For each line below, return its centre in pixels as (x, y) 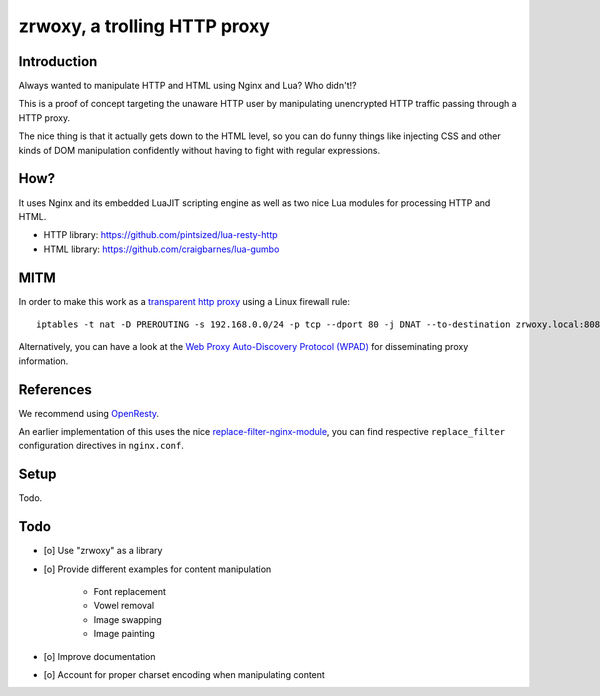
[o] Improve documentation (99, 656)
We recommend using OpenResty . (89, 413)
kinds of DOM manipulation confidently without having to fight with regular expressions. (199, 150)
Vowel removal (124, 606)
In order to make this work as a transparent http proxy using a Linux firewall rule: (184, 301)
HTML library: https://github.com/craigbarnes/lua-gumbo (161, 249)
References (55, 389)
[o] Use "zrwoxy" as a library (103, 551)
